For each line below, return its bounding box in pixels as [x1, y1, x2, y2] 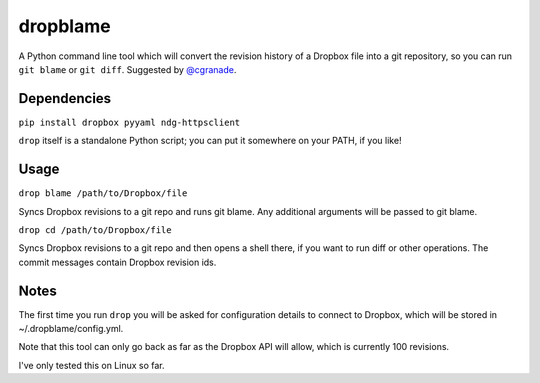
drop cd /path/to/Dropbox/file [18, 224, 172, 235]
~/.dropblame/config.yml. [18, 323, 124, 334]
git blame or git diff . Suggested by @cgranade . [18, 63, 237, 75]
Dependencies [18, 90, 112, 107]
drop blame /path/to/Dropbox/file [18, 188, 188, 199]
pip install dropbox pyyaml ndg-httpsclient [18, 116, 241, 128]
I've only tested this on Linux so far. [18, 359, 165, 371]
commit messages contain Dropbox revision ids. [18, 256, 217, 268]
